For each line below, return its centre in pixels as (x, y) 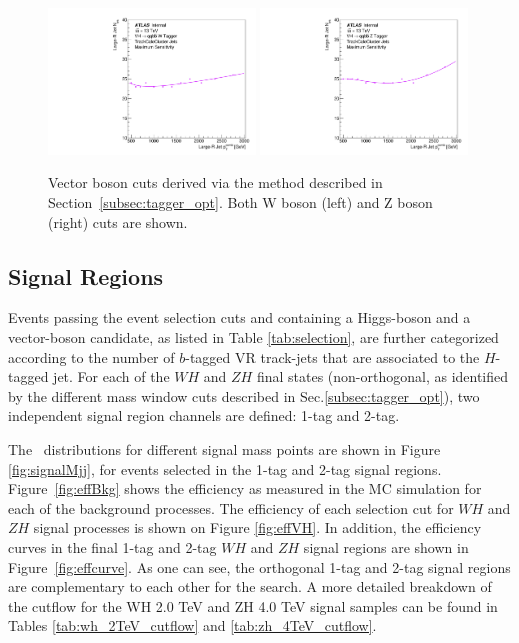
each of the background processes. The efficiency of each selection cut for (231, 507)
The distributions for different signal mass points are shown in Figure (224, 448)
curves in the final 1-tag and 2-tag (112, 546)
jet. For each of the (111, 376)
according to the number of (91, 356)
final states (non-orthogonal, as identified (382, 376)
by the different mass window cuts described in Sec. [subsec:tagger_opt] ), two (244, 395)
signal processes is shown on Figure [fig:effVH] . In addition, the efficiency (257, 527)
